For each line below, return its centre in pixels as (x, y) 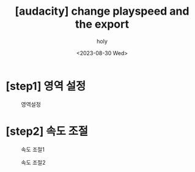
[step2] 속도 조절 (47, 131)
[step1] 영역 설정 (46, 86)
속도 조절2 (33, 162)
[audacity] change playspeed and (102, 11)
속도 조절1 (33, 149)
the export (102, 24)
